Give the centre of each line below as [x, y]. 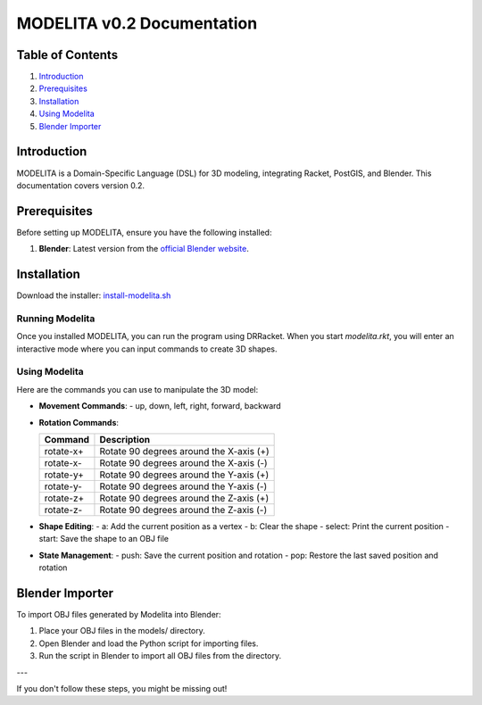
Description [125, 439]
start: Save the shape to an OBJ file [104, 539]
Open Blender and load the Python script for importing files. [149, 643]
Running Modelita [56, 319]
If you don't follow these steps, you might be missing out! [122, 688]
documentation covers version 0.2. [80, 185]
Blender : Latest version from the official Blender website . [144, 249]
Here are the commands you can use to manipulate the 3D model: [137, 389]
